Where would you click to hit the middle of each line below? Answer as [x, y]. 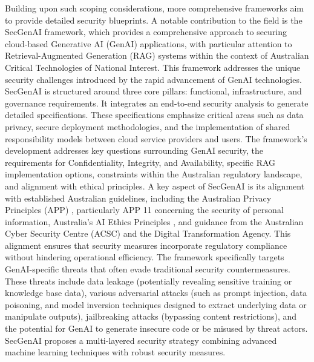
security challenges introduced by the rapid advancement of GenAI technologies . [153, 79]
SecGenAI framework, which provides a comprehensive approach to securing [146, 32]
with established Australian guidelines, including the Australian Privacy [138, 198]
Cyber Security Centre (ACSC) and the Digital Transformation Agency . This [148, 233]
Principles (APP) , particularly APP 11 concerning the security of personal [144, 210]
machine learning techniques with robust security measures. [115, 352]
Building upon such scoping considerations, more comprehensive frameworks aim [154, 8]
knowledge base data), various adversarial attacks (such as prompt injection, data [156, 293]
